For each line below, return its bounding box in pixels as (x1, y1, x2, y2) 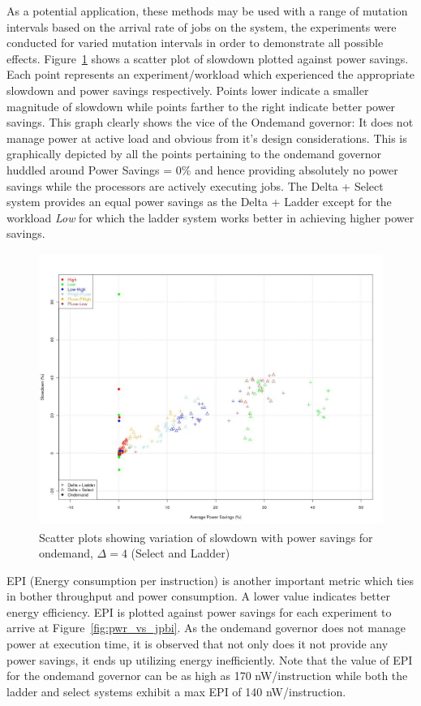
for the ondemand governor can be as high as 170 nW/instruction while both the (6, 667, 408, 684)
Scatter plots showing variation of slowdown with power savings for (39, 528, 373, 545)
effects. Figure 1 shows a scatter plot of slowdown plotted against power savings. (6, 50, 409, 67)
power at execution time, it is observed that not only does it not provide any (6, 635, 389, 652)
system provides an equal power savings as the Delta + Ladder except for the (6, 193, 392, 210)
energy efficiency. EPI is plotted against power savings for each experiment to (6, 603, 392, 620)
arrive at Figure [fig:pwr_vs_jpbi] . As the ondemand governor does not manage (6, 619, 406, 636)
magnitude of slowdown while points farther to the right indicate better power (6, 97, 396, 114)
